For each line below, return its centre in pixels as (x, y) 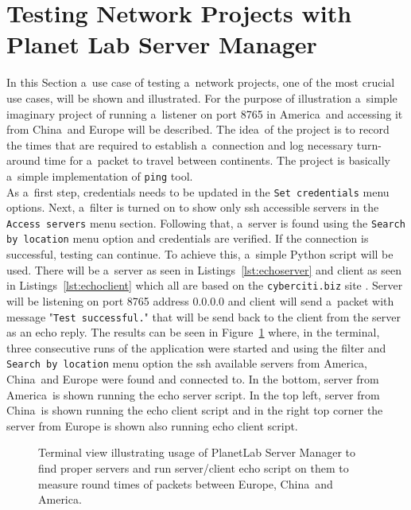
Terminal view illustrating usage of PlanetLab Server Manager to (197, 452)
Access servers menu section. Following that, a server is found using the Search (206, 222)
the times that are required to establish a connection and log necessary (180, 144)
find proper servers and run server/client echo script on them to (194, 468)
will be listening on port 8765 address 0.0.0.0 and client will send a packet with (200, 300)
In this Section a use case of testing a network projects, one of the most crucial (201, 82)
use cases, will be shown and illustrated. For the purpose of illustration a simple (202, 97)
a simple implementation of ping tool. (100, 175)
